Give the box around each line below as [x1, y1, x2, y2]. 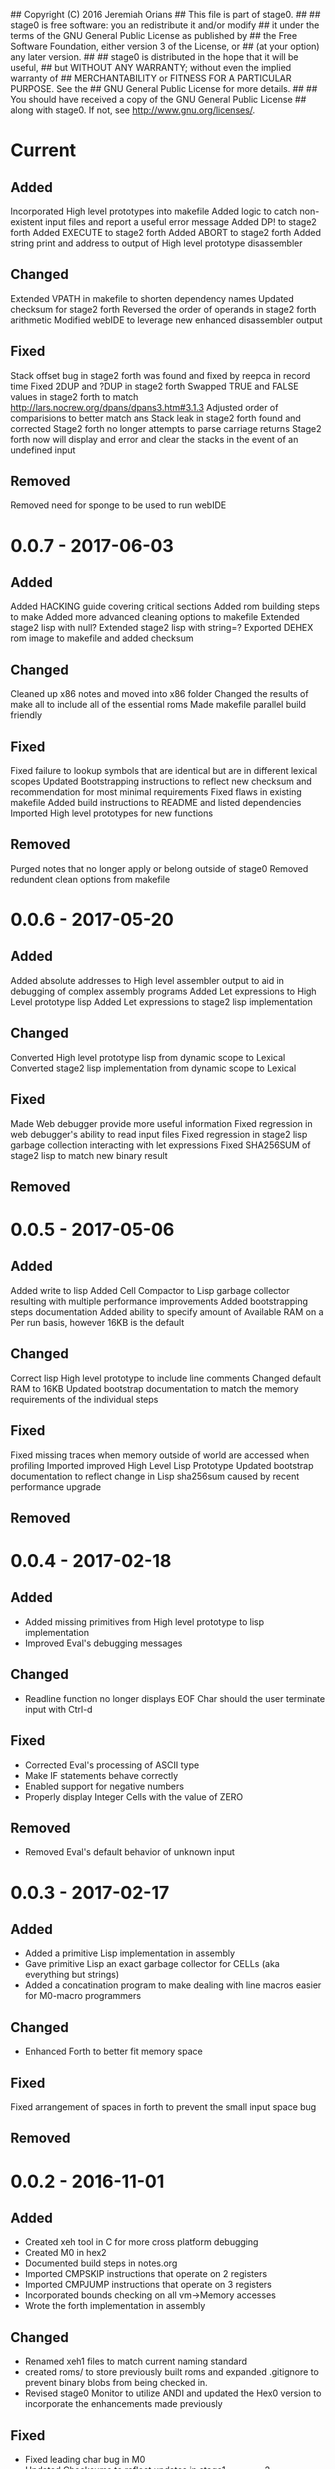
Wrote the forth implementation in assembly [24, 2300, 206, 2312]
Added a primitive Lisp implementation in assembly [24, 1947, 236, 1959]
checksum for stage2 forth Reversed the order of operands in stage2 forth [10, 303, 317, 315]
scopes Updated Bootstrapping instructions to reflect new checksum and [10, 775, 312, 788]
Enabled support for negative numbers [24, 1780, 185, 1792]
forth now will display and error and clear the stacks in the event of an [10, 433, 299, 445]
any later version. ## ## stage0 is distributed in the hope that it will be [10, 51, 299, 63]
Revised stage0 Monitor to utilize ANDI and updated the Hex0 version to [24, 2387, 322, 2399]
